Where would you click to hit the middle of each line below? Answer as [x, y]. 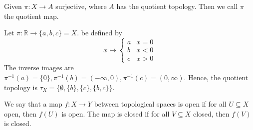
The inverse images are [39, 67]
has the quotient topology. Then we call [177, 6]
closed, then [211, 113]
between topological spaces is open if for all [160, 104]
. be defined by [100, 33]
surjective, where [81, 6]
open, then [20, 113]
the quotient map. [31, 16]
